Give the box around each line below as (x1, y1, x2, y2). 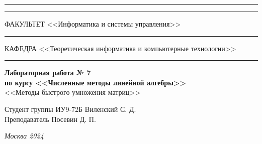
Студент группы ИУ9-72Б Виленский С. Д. (5, 103, 136, 114)
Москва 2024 (5, 130, 44, 141)
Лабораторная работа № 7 (5, 67, 91, 78)
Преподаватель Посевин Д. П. (5, 113, 96, 124)
